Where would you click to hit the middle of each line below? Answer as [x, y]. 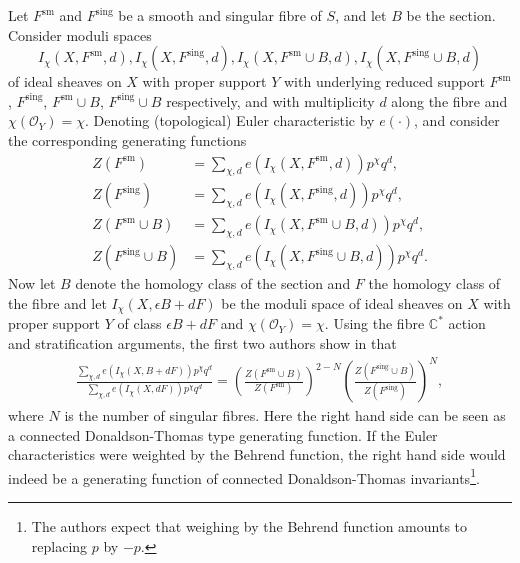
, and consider [457, 120]
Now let [32, 283]
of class [139, 323]
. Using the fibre [374, 323]
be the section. [451, 15]
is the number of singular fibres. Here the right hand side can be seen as [285, 415]
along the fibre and [449, 100]
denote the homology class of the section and [213, 283]
